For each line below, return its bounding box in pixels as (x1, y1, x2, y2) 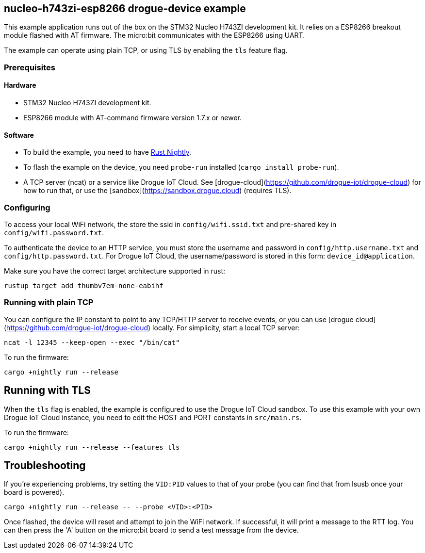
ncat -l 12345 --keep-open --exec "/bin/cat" (4, 338, 180, 346)
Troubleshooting (4, 459, 86, 472)
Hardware (4, 81, 36, 90)
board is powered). (4, 488, 65, 497)
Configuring (4, 202, 50, 212)
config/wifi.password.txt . (4, 228, 104, 237)
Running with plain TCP (4, 297, 94, 308)
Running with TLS (4, 384, 91, 397)
